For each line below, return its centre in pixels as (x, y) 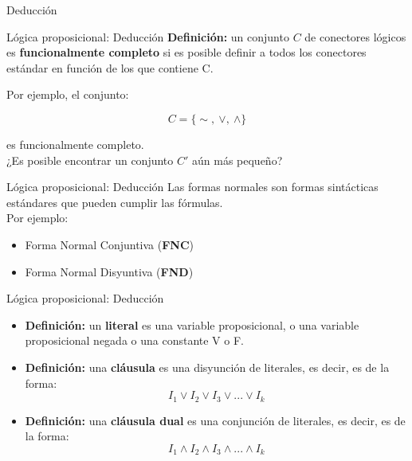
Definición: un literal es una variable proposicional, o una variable (192, 324)
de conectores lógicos (355, 36)
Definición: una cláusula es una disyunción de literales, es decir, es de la (207, 367)
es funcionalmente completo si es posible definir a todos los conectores (186, 52)
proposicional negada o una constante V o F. (134, 340)
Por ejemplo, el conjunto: (68, 94)
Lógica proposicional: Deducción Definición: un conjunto (148, 36)
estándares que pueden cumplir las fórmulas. (115, 202)
